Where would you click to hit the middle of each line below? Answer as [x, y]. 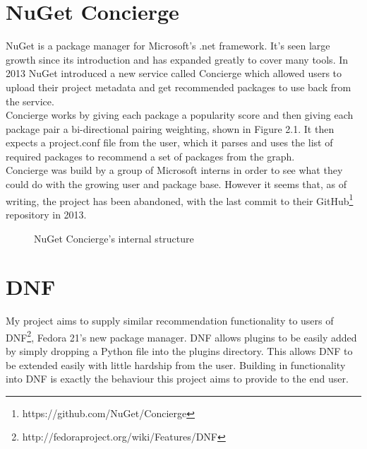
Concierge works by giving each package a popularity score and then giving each [180, 115]
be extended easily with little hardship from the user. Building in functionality [176, 365]
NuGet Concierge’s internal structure [114, 238]
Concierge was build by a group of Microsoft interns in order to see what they [174, 170]
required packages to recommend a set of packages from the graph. [150, 156]
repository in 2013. [46, 214]
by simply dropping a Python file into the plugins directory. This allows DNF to [179, 351]
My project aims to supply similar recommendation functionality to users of [170, 321]
